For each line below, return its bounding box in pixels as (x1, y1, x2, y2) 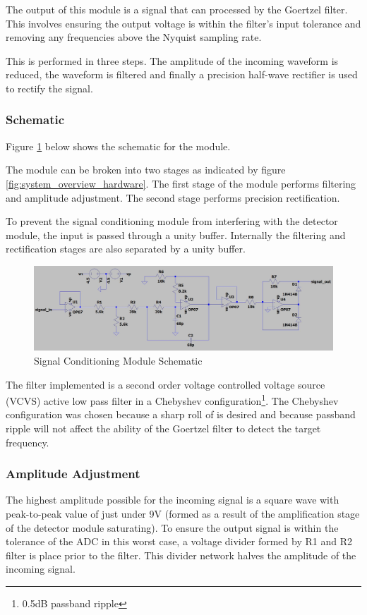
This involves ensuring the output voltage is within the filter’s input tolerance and (6, 16, 361, 30)
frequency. (6, 434, 49, 449)
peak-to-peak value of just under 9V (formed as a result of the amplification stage (6, 506, 360, 521)
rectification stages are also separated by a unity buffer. (6, 241, 246, 256)
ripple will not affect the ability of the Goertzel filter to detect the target (6, 421, 321, 436)
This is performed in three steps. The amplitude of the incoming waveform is (6, 53, 339, 68)
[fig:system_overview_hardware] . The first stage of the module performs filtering (6, 176, 356, 190)
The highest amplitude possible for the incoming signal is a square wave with (6, 492, 339, 507)
